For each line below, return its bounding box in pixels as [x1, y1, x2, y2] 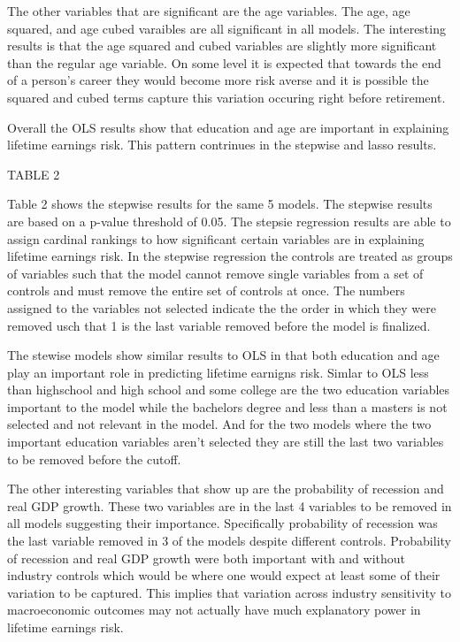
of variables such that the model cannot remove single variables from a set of [7, 264, 424, 282]
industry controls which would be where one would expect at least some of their [7, 566, 441, 585]
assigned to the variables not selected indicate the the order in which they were [7, 298, 436, 317]
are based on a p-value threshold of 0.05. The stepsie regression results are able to [7, 211, 451, 230]
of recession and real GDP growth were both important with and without [7, 548, 406, 567]
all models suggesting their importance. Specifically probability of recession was [7, 514, 438, 532]
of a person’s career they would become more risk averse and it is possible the [7, 71, 429, 89]
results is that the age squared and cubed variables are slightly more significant [7, 36, 437, 55]
